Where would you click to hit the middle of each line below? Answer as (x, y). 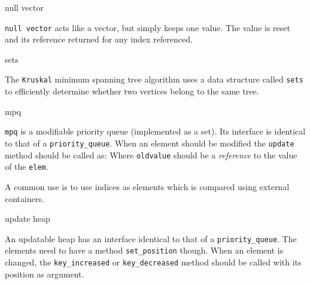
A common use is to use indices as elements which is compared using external (147, 186)
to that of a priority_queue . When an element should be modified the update (150, 143)
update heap (28, 219)
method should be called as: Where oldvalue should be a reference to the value (151, 155)
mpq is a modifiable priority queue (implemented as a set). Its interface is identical (155, 131)
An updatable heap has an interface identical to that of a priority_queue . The (151, 238)
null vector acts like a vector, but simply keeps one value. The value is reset (148, 27)
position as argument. (45, 274)
